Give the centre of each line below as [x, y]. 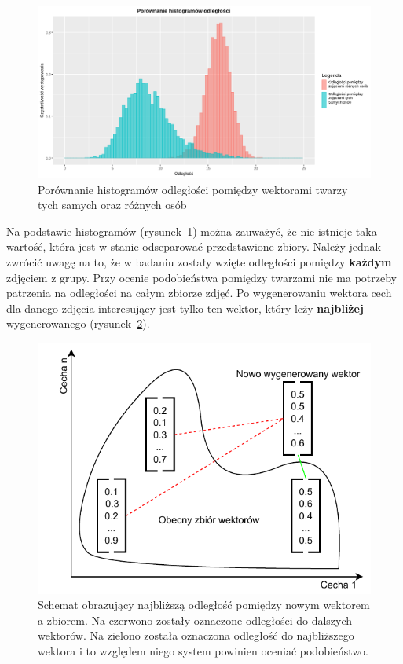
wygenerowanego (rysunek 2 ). [78, 323]
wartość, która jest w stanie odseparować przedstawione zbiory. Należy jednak [194, 246]
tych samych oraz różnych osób [112, 205]
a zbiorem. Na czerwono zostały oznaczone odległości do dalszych [195, 620]
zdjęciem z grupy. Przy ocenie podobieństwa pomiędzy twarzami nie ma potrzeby [202, 277]
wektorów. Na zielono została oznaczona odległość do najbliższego [196, 635]
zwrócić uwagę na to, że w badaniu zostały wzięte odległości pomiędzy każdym [199, 262]
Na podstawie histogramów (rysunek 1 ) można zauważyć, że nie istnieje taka [192, 231]
